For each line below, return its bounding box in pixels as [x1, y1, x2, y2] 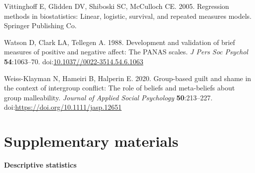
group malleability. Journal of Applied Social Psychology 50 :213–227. [4, 92, 213, 102]
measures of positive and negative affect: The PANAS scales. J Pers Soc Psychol [4, 46, 248, 57]
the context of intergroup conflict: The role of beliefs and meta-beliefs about [4, 83, 235, 93]
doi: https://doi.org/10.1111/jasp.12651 [4, 102, 122, 112]
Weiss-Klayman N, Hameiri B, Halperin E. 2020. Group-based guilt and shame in [4, 73, 252, 83]
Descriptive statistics [4, 160, 77, 170]
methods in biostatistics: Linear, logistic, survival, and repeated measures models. [4, 10, 252, 21]
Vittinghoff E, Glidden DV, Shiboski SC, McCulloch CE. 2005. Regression [4, 1, 229, 11]
